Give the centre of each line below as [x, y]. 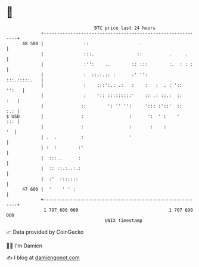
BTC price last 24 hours [125, 28]
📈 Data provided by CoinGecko [45, 232]
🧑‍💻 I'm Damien [24, 246]
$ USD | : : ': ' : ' [93, 116]
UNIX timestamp [124, 220]
